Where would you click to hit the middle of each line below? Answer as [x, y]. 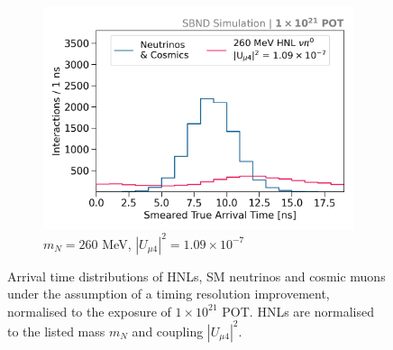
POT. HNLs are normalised [298, 311]
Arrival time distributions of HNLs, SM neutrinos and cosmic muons [196, 276]
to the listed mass [56, 331]
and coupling [168, 331]
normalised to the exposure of [89, 311]
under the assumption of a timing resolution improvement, [169, 294]
